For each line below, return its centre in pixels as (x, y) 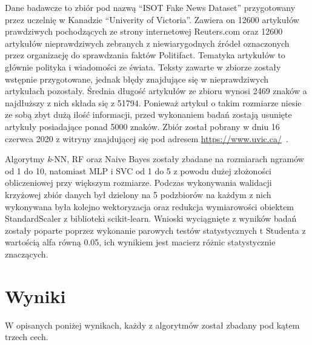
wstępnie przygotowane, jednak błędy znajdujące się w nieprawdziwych (137, 79)
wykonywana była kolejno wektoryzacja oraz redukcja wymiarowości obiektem (150, 206)
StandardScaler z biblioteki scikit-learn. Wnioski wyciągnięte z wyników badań (151, 218)
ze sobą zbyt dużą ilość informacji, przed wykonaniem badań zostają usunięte (148, 114)
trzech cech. (27, 337)
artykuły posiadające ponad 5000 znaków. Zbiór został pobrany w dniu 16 (142, 126)
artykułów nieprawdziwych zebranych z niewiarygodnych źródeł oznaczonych (147, 43)
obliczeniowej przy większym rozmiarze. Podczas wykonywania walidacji (138, 183)
